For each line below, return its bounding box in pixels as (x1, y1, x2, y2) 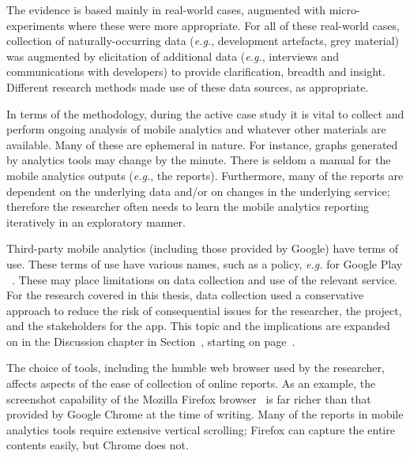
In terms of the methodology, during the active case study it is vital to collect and (6, 105, 404, 122)
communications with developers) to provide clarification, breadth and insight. (6, 63, 386, 80)
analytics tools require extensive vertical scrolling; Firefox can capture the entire (6, 421, 395, 437)
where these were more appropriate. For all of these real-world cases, (68, 17, 400, 33)
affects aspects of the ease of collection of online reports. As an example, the (6, 375, 376, 392)
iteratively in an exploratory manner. (6, 213, 186, 230)
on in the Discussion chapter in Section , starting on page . (6, 332, 295, 349)
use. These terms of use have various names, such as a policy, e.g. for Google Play (6, 255, 403, 272)
